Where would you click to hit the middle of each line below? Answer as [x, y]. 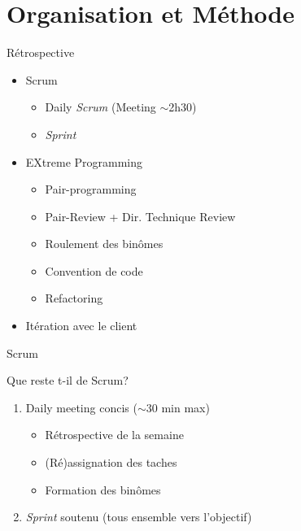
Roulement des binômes [104, 244]
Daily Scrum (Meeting [100, 107]
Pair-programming [91, 189]
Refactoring [74, 298]
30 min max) [178, 407]
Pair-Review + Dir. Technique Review [140, 216]
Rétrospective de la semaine [114, 435]
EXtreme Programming [84, 161]
